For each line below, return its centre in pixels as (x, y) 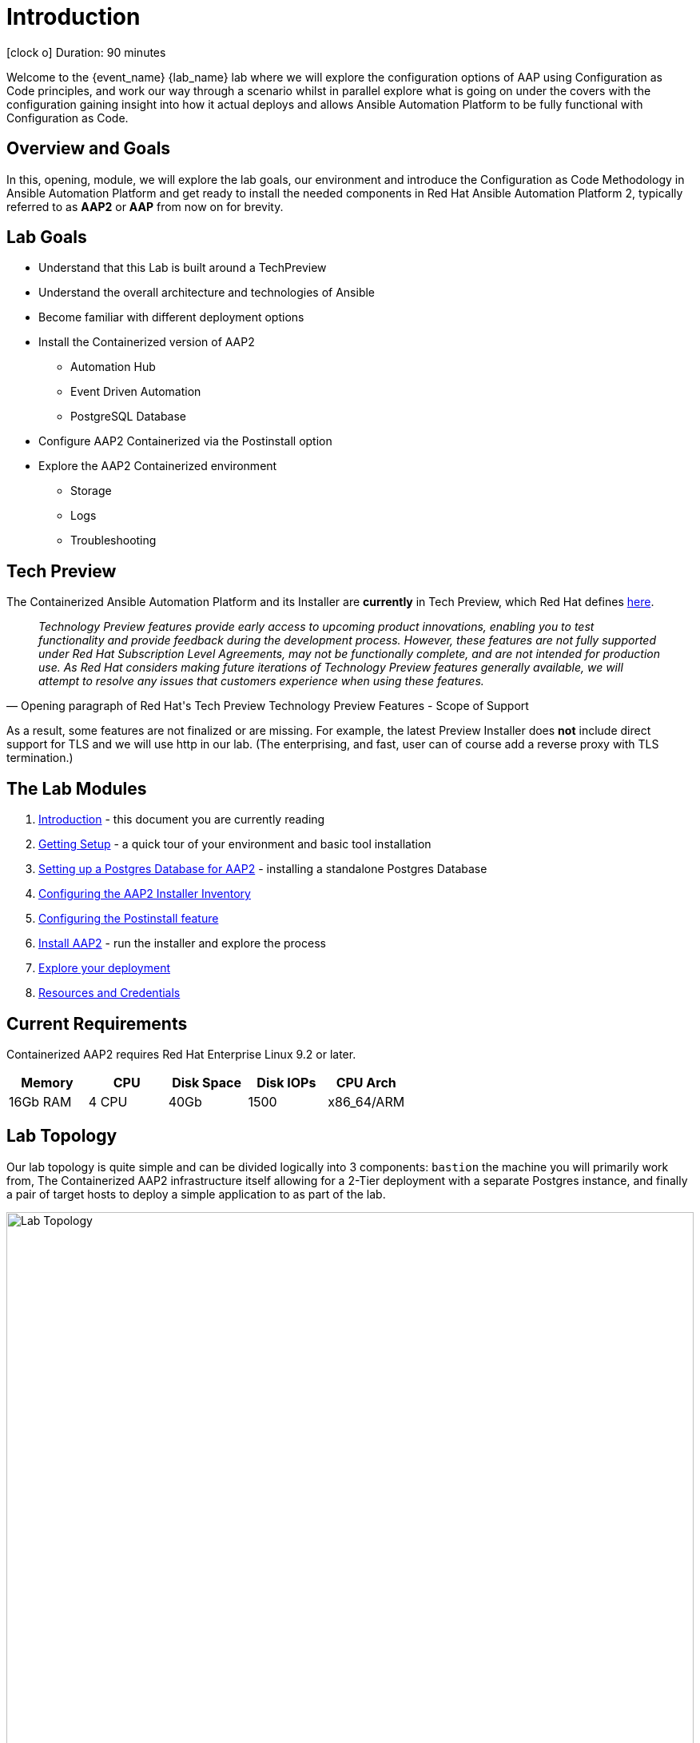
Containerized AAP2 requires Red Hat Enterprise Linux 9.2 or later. (181, 1054)
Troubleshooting (113, 540)
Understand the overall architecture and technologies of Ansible (207, 293)
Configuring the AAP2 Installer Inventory (145, 894)
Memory (47, 1082)
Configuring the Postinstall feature (129, 919)
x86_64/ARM (366, 1101)
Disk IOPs (286, 1082)
